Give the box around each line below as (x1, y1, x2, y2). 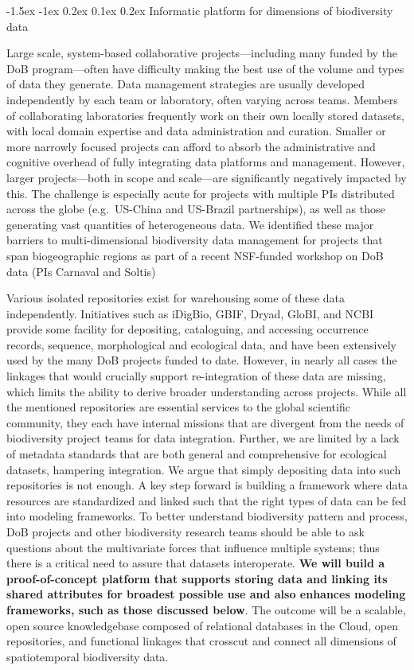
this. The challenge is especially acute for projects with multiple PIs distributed (6, 185, 395, 201)
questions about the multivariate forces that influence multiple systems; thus (6, 539, 380, 555)
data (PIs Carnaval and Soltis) (6, 263, 156, 279)
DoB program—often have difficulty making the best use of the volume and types (6, 60, 404, 76)
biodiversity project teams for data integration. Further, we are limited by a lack (6, 430, 400, 446)
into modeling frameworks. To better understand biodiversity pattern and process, (6, 508, 408, 524)
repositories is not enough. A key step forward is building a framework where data (6, 477, 408, 493)
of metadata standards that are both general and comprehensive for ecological (6, 446, 387, 462)
